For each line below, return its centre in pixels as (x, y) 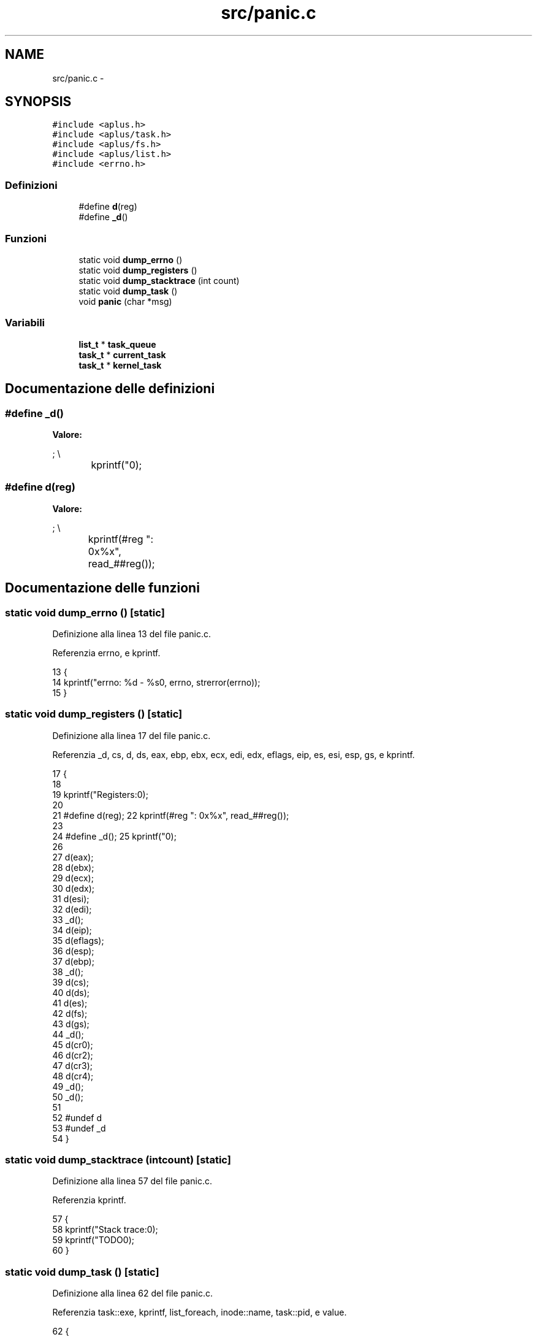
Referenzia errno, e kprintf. (106, 653)
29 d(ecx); (73, 878)
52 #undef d (77, 1117)
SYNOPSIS (38, 102)
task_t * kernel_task (120, 365)
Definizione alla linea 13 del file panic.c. (132, 634)
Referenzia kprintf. (89, 1200)
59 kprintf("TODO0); (93, 1240)
